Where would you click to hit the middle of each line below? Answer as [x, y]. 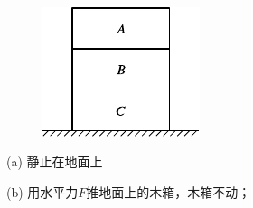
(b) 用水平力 [42, 191]
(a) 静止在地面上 [55, 161]
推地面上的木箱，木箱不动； [169, 191]
